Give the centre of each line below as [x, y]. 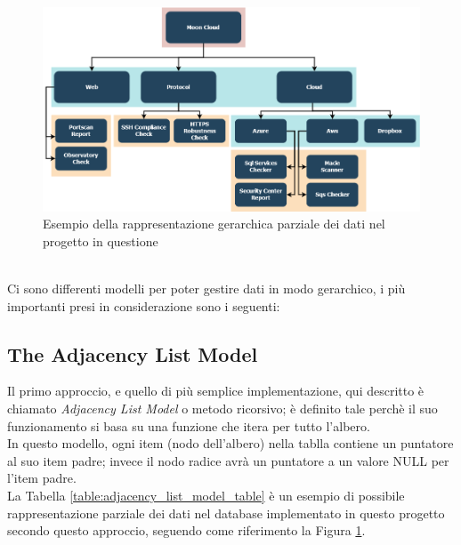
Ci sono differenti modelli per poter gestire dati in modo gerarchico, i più [206, 289]
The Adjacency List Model [133, 353]
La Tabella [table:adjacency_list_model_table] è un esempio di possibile [206, 495]
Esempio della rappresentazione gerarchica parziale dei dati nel [214, 224]
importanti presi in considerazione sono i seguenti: [144, 305]
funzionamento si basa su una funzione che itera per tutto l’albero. [189, 425]
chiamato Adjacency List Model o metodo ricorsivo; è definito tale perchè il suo [222, 408]
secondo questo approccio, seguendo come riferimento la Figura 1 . [186, 530]
